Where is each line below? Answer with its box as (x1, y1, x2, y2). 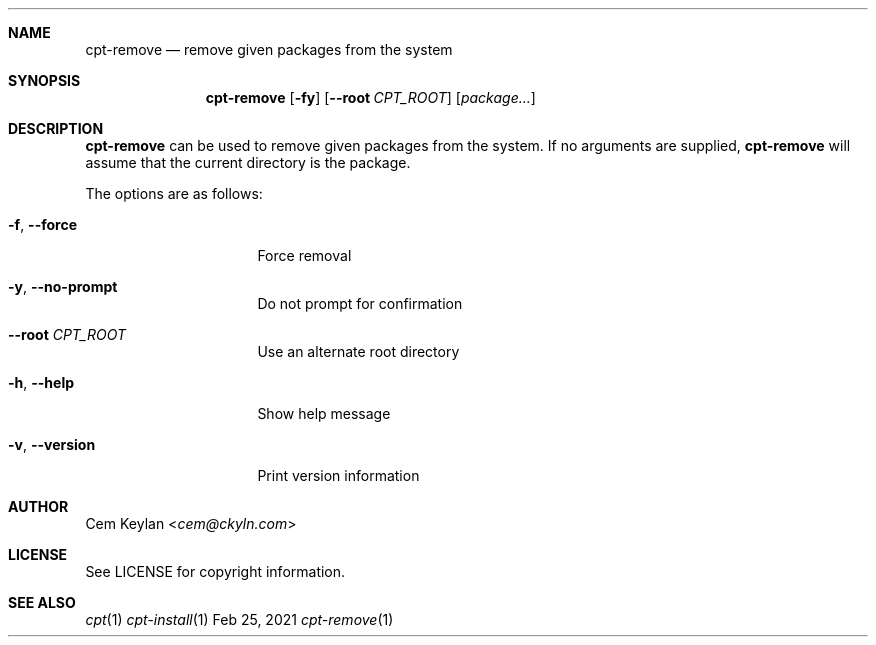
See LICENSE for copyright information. (85, 563, 346, 580)
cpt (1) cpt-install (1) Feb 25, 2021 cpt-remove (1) (85, 611, 394, 628)
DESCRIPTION (8, 120, 104, 137)
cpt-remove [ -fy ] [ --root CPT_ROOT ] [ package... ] (205, 89, 536, 106)
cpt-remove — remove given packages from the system (85, 41, 453, 58)
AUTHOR (8, 498, 69, 515)
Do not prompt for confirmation (257, 295, 463, 312)
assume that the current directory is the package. (85, 154, 411, 171)
